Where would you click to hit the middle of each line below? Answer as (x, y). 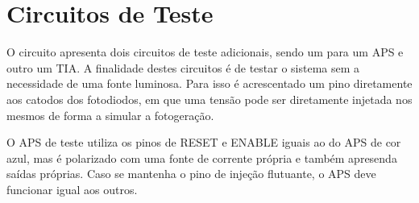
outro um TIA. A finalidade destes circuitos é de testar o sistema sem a (183, 67)
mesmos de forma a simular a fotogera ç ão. (110, 115)
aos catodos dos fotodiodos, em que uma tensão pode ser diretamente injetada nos (209, 99)
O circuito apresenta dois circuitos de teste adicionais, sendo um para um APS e (205, 52)
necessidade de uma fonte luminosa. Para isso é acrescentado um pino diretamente (209, 83)
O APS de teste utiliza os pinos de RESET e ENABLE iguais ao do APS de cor (204, 142)
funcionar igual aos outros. (72, 189)
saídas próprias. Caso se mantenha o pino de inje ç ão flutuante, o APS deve (191, 174)
